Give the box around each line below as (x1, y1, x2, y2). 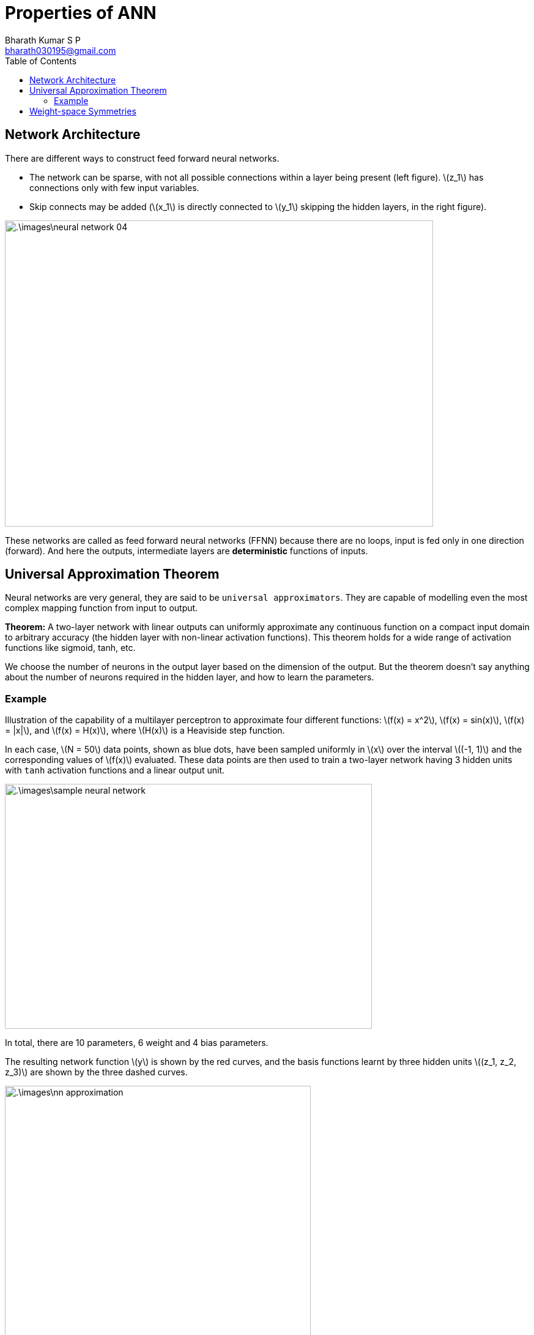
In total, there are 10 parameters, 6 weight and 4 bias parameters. (5, 1037, 269, 1048)
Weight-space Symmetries (29, 105, 136, 116)
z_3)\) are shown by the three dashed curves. (5, 1067, 188, 1078)
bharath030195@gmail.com (5, 45, 116, 56)
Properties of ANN (5, 2, 157, 23)
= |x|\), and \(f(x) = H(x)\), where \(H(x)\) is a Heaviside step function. (5, 725, 285, 736)
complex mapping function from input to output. (5, 603, 198, 614)
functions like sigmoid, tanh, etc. (5, 642, 136, 653)
